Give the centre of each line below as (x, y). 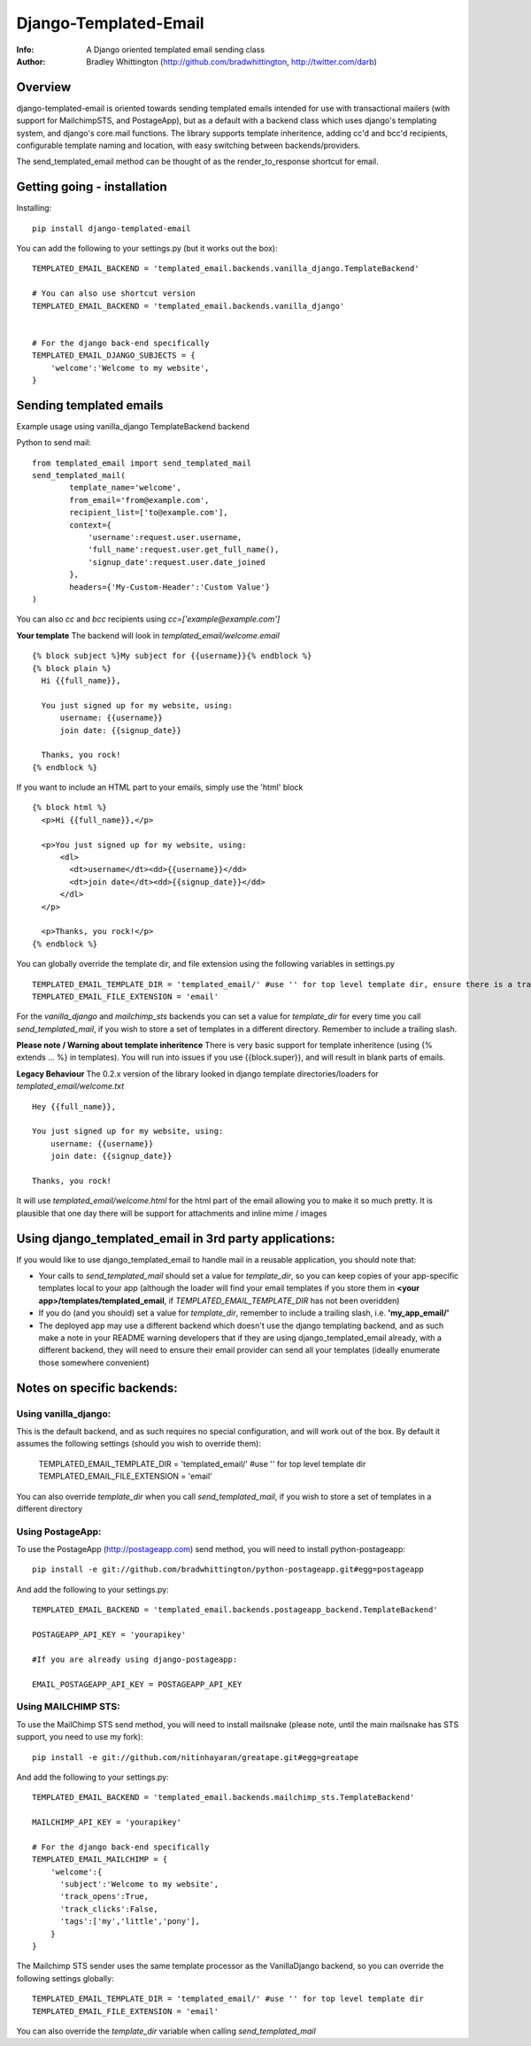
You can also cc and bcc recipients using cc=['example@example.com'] (148, 619)
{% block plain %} (72, 668)
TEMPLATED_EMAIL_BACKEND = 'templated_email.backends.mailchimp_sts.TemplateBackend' (223, 1798)
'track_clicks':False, (109, 1909)
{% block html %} (69, 807)
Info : (25, 50)
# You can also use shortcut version (114, 293)
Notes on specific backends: (97, 1388)
